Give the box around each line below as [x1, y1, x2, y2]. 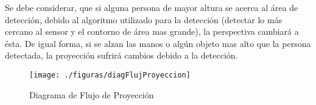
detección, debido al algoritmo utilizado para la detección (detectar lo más [5, 13, 283, 26]
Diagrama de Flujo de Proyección [29, 88, 154, 101]
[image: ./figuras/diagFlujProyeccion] [29, 70, 191, 79]
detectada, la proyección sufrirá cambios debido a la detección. [5, 49, 238, 62]
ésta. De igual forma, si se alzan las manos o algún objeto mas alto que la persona [5, 37, 311, 49]
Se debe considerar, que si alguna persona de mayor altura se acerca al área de [5, 1, 298, 13]
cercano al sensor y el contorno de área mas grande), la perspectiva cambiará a [5, 25, 299, 38]
